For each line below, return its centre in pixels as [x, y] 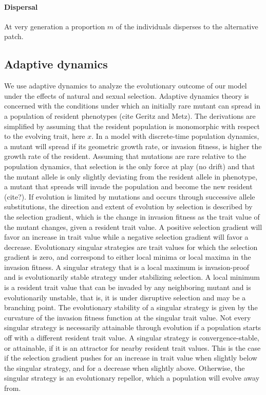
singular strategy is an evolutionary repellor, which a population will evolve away [132, 378]
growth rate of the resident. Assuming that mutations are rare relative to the [125, 156]
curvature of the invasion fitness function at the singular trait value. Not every [128, 317]
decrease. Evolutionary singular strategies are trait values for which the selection [131, 247]
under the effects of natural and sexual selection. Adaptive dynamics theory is [127, 95]
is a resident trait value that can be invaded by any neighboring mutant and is [128, 287]
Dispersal [21, 6]
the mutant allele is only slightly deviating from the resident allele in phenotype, [131, 176]
